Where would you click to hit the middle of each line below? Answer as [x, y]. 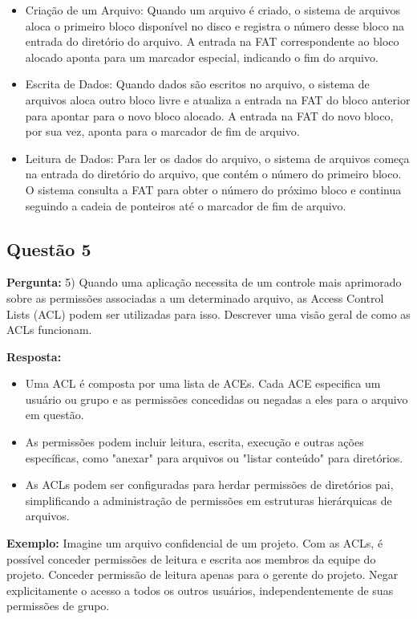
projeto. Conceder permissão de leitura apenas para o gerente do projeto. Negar [202, 574]
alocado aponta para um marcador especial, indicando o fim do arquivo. [202, 57]
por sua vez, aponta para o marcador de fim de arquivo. [162, 131]
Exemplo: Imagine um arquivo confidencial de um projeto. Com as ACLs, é [195, 543]
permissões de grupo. [58, 606]
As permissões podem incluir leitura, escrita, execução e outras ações [194, 442]
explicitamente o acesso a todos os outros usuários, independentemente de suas [200, 590]
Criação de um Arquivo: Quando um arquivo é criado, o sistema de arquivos [213, 10]
